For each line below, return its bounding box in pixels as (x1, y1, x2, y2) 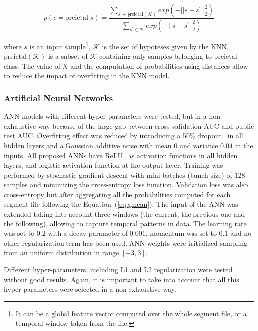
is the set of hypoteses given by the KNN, (102, 41, 229, 51)
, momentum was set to (145, 228, 217, 238)
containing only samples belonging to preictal (99, 51, 237, 61)
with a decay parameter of (48, 228, 128, 238)
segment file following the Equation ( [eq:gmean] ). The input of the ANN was (4, 199, 238, 209)
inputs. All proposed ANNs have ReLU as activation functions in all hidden (4, 150, 238, 160)
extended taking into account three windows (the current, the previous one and (4, 209, 245, 219)
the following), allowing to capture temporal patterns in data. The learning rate (4, 218, 247, 228)
